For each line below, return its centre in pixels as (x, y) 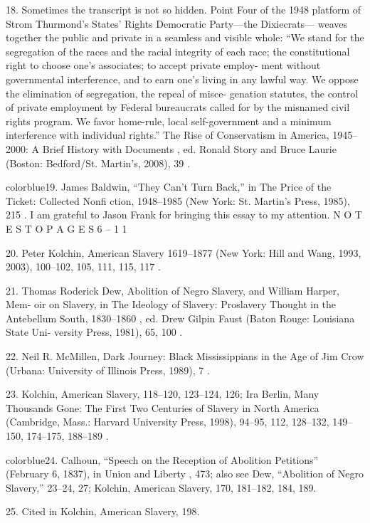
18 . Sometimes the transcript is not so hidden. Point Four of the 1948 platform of (184, 9)
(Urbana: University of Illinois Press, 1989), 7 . (108, 370)
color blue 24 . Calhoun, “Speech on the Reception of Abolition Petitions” (162, 459)
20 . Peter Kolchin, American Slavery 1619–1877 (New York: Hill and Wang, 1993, (184, 252)
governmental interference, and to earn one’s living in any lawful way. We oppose (182, 79)
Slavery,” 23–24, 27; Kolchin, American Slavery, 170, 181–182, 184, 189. (161, 487)
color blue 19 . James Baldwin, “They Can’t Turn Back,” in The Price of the (169, 187)
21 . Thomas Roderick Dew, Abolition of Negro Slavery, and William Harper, (173, 290)
